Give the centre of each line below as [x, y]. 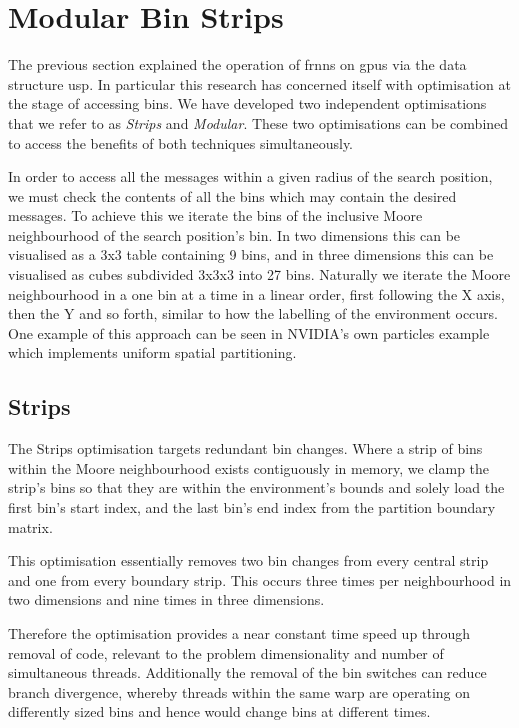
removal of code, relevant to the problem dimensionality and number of [226, 652]
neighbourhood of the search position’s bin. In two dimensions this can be [234, 234]
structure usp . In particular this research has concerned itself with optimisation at [259, 83]
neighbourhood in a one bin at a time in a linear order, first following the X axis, [256, 293]
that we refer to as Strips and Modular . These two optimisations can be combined [258, 122]
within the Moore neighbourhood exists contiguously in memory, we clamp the [249, 467]
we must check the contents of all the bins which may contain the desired [232, 195]
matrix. [30, 526]
